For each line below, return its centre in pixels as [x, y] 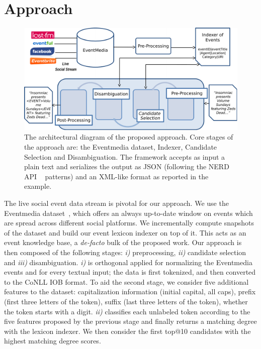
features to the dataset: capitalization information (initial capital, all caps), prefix [130, 292]
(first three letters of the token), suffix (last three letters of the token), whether [126, 301]
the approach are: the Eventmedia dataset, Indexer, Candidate [121, 147]
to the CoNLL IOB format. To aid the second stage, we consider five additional [126, 281]
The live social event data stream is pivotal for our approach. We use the [116, 203]
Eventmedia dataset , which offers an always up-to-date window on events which [128, 213]
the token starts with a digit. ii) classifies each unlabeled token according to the [127, 311]
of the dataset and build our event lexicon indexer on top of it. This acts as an [125, 232]
